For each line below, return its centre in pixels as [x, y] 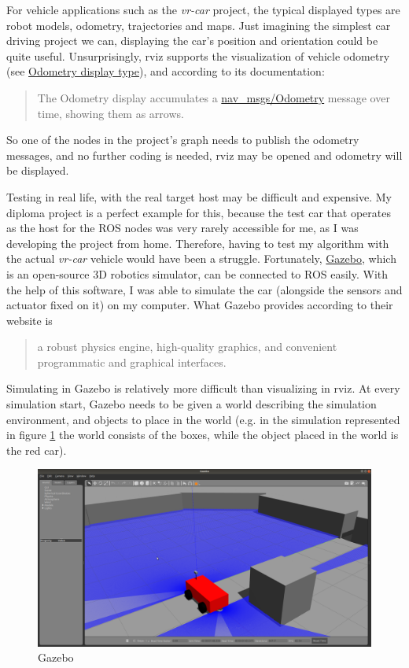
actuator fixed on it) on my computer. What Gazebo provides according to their [200, 305]
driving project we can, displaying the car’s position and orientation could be [192, 41]
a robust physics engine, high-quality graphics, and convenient [187, 347]
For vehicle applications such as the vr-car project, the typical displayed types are [203, 9]
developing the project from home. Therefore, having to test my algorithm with [198, 243]
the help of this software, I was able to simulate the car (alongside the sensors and [204, 289]
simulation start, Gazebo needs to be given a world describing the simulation [192, 404]
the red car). [37, 450]
